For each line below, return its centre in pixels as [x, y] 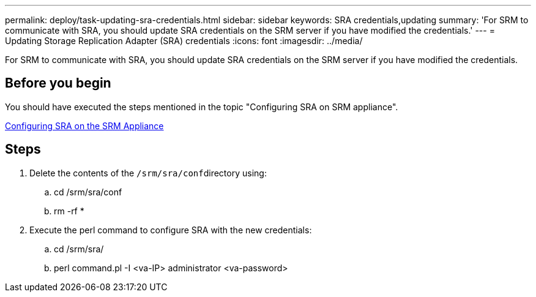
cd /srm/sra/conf [88, 192]
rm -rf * [69, 211]
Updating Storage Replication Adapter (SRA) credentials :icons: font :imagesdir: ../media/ [184, 41]
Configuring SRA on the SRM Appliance [84, 126]
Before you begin [58, 83]
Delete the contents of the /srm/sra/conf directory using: [148, 173]
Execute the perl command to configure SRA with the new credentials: [171, 230]
